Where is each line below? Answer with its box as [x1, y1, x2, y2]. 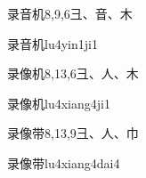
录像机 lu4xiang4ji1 [7, 93, 110, 112]
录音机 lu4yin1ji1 [7, 34, 98, 53]
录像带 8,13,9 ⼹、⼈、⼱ [7, 124, 139, 142]
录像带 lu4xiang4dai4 [7, 153, 120, 172]
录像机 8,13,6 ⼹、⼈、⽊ [7, 64, 139, 83]
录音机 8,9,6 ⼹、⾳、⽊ [7, 4, 133, 22]
